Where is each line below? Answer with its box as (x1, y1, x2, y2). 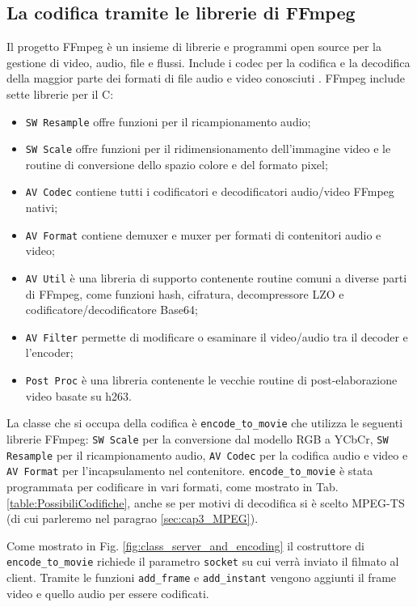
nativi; (25, 199, 58, 216)
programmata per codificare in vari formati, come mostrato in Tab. (6, 478, 339, 495)
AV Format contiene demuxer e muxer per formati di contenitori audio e (25, 226, 381, 243)
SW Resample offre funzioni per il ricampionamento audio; (25, 112, 311, 129)
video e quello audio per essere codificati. (6, 584, 209, 601)
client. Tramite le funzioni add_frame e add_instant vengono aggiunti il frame (6, 568, 397, 585)
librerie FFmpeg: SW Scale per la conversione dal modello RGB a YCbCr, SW (6, 430, 389, 447)
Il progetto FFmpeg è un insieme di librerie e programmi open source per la (6, 38, 381, 55)
